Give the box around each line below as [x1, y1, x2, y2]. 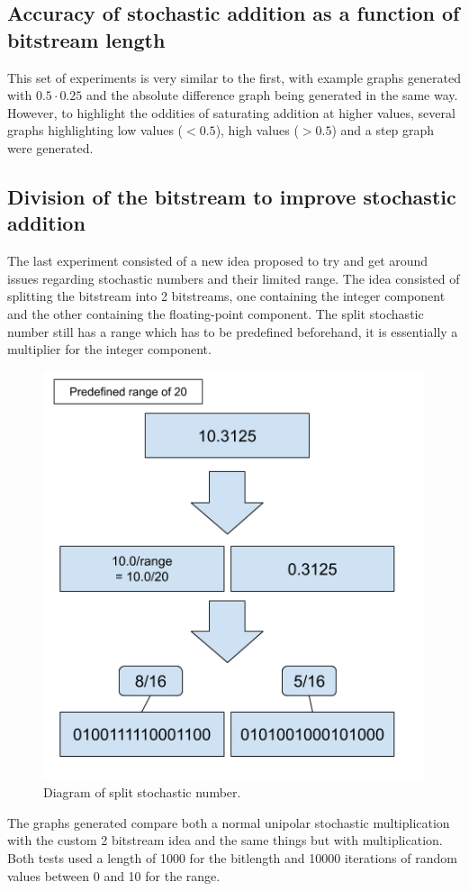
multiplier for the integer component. [7, 340, 212, 359]
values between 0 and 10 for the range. [7, 866, 221, 885]
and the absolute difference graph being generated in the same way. [86, 86, 458, 105]
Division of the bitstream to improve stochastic [7, 182, 456, 210]
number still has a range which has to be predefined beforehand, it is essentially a [7, 322, 458, 341]
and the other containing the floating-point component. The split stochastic [7, 304, 424, 323]
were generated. [7, 138, 94, 157]
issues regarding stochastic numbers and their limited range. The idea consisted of [7, 268, 460, 287]
